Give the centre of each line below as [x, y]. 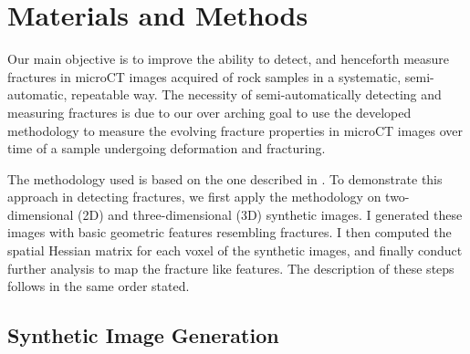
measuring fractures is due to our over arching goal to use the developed [209, 112]
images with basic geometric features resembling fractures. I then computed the [230, 232]
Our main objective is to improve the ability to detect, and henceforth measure [229, 59]
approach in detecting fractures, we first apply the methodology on [194, 197]
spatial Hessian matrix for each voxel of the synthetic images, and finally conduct [235, 250]
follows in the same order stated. [99, 286]
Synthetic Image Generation [143, 335]
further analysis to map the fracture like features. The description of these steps [231, 268]
